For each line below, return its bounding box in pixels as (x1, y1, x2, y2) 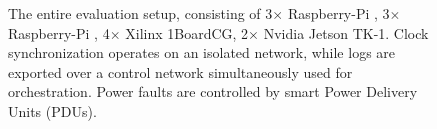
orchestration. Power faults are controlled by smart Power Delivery (8, 81, 418, 102)
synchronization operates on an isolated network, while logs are (8, 42, 396, 63)
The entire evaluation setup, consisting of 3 (8, 3, 273, 23)
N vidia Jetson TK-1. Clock (263, 22, 429, 43)
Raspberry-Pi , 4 (8, 22, 110, 43)
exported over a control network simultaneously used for (8, 61, 353, 82)
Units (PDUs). (8, 100, 97, 121)
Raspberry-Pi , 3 (287, 3, 390, 23)
